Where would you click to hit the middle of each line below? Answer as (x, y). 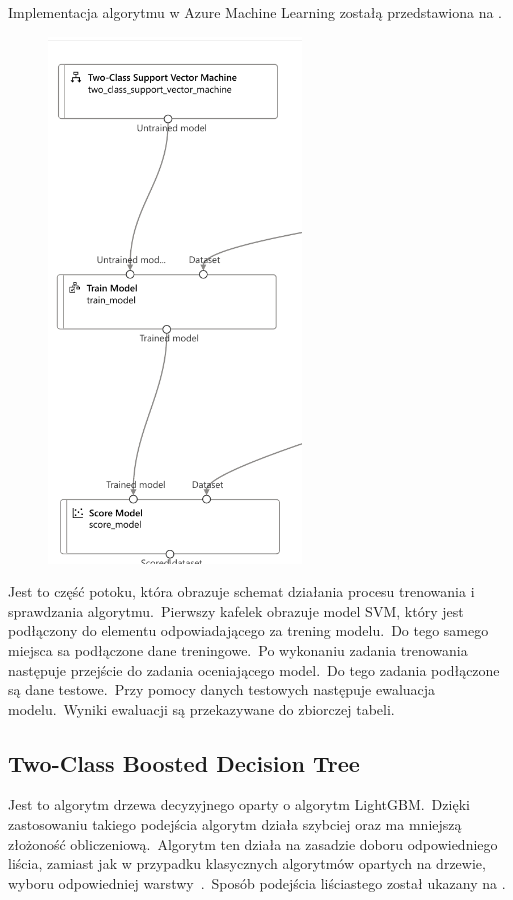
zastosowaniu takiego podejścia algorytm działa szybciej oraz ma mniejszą (235, 824)
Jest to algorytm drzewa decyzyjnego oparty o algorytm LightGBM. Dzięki (239, 804)
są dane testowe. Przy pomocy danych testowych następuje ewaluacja (222, 689)
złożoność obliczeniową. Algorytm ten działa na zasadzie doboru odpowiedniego (253, 843)
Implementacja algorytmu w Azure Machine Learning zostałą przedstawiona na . (255, 12)
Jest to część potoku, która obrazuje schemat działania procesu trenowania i (241, 591)
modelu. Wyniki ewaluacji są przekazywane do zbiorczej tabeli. (201, 708)
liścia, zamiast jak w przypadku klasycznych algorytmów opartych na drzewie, (247, 863)
